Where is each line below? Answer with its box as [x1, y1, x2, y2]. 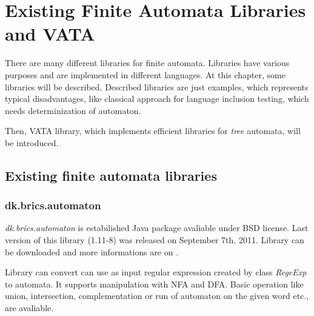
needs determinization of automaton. [5, 104, 141, 116]
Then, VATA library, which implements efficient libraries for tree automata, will [5, 124, 301, 137]
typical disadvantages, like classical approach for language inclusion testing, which [5, 92, 309, 105]
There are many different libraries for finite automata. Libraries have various [5, 56, 290, 69]
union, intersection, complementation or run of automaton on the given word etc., [5, 289, 309, 302]
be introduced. [5, 136, 59, 149]
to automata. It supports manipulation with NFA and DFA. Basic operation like [5, 277, 304, 290]
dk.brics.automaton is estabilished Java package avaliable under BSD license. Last [5, 221, 309, 234]
